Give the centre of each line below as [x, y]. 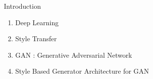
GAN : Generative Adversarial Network [74, 55]
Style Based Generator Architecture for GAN [82, 71]
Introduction [22, 6]
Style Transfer [36, 39]
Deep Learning [37, 22]
